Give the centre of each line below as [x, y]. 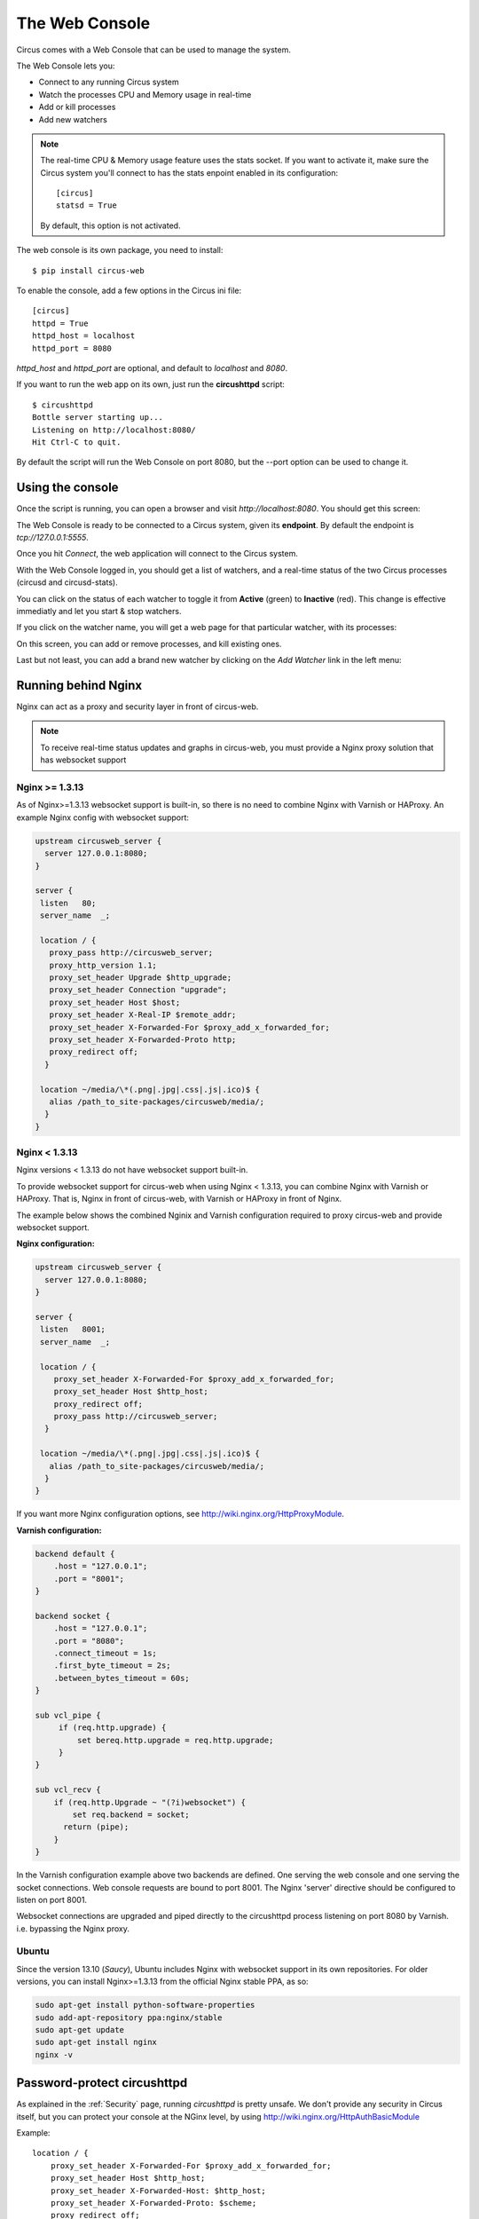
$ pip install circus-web [89, 270]
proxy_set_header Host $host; [115, 1002]
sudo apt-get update [79, 2029]
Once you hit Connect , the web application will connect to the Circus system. [157, 554]
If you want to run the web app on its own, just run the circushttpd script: [151, 384]
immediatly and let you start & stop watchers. [99, 611]
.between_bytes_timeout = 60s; [122, 1678]
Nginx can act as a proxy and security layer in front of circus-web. [137, 707]
